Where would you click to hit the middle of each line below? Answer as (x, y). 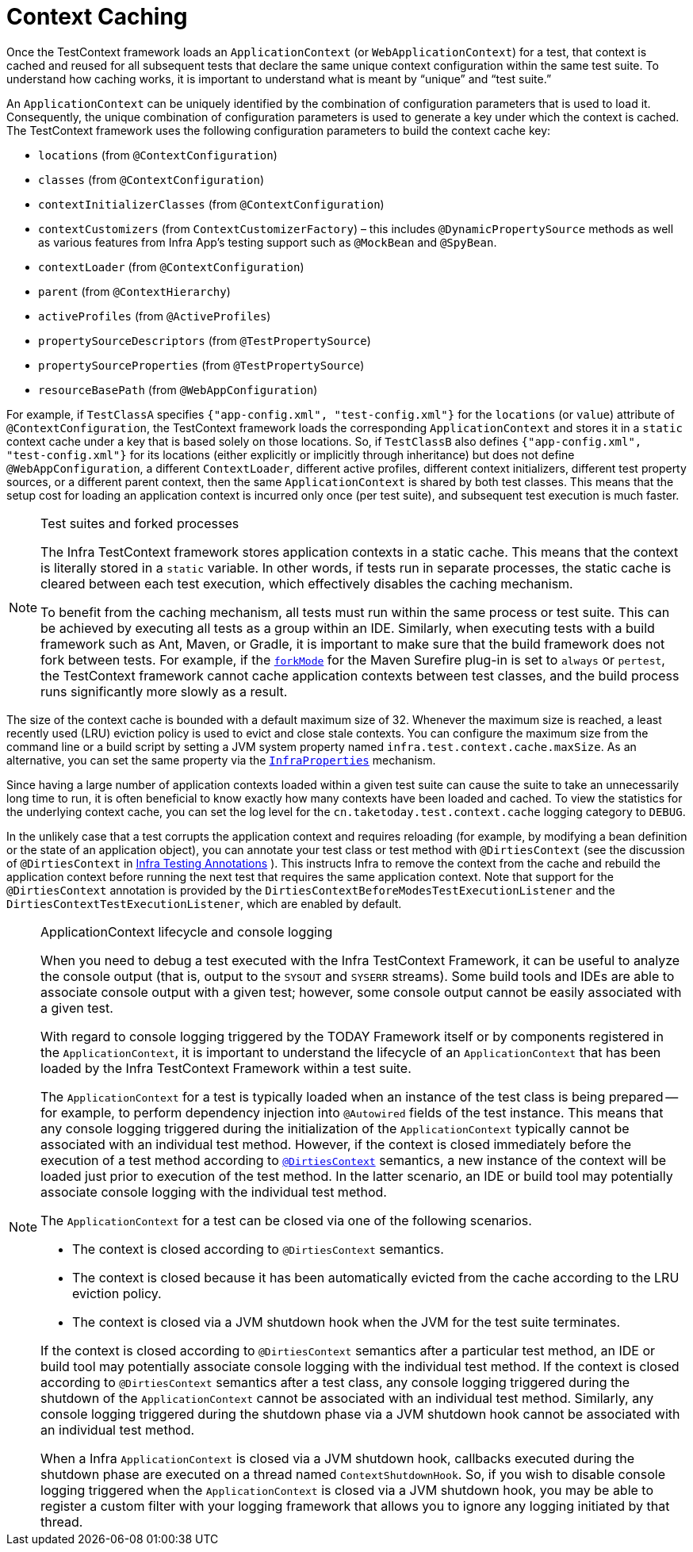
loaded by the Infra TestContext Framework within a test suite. (226, 1068)
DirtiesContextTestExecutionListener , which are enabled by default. (204, 903)
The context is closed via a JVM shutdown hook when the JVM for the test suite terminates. (346, 1322)
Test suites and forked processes (140, 523)
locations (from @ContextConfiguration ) (158, 155)
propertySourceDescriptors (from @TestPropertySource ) (205, 340)
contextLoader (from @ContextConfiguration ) (171, 266)
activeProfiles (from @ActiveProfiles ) (155, 316)
